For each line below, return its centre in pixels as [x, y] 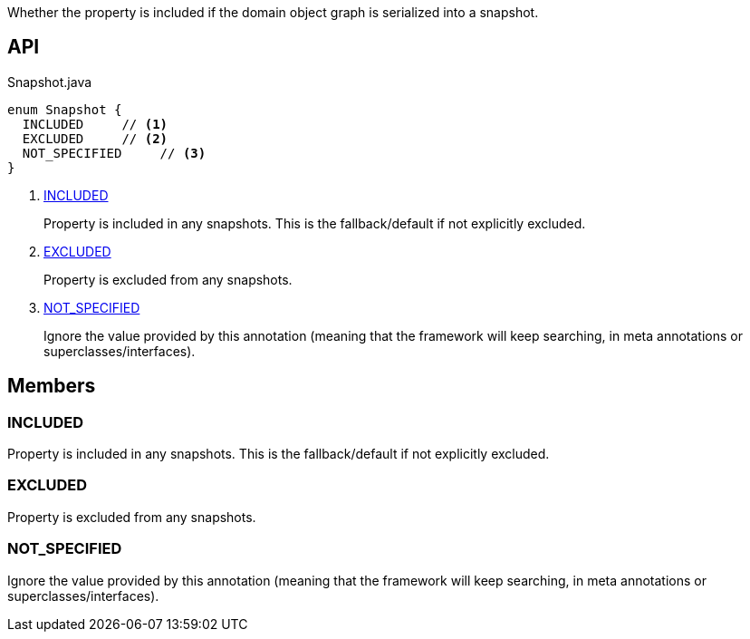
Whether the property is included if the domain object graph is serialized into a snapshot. [273, 12]
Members [52, 386]
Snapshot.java [50, 82]
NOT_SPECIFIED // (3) [114, 153]
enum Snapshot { [65, 109]
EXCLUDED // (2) [95, 138]
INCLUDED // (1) [95, 124]
